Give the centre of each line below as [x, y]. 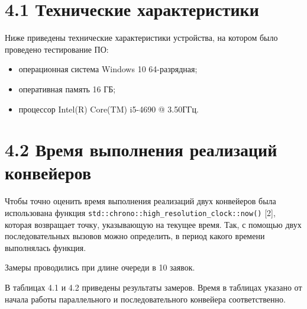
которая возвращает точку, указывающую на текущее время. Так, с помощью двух [153, 224]
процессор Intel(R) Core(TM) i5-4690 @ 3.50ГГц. [109, 109]
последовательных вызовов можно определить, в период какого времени [135, 236]
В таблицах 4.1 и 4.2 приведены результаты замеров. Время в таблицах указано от [153, 287]
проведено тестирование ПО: [57, 49]
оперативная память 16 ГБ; [67, 88]
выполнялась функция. [46, 247]
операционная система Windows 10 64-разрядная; [108, 69]
